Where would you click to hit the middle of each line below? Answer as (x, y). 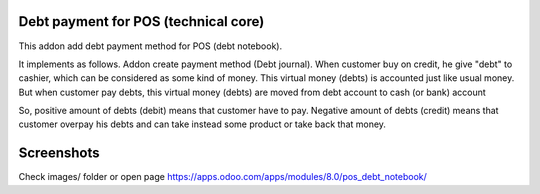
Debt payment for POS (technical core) (141, 21)
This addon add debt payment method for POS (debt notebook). (150, 46)
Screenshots (59, 153)
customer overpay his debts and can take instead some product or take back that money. (202, 124)
